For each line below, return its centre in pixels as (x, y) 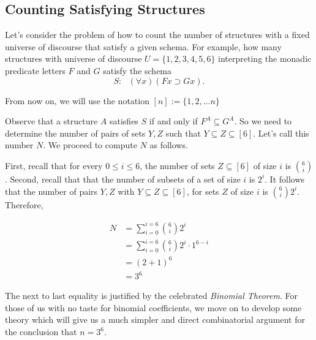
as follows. (169, 145)
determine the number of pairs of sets (75, 133)
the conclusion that (41, 332)
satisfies (124, 121)
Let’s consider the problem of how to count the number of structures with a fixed (157, 35)
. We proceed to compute (90, 145)
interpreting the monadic (265, 59)
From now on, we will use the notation (77, 100)
